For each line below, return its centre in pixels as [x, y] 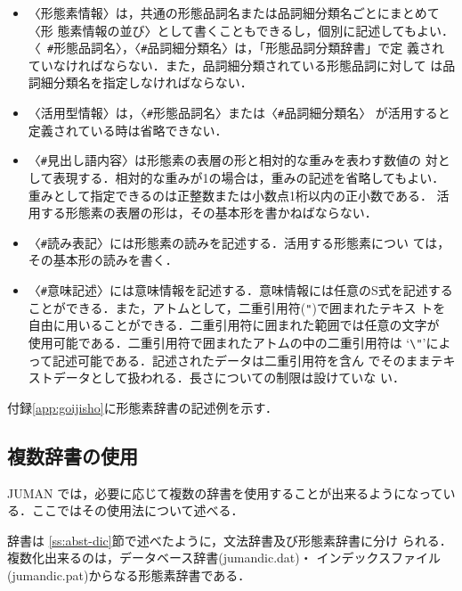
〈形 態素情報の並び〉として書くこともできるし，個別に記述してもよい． [241, 30]
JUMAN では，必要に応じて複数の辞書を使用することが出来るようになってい [231, 493]
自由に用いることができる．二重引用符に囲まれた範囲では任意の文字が [234, 325]
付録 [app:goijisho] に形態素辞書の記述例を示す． [143, 407]
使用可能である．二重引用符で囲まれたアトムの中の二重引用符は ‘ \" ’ [227, 342]
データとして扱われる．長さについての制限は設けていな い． [229, 378]
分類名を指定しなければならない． [153, 82]
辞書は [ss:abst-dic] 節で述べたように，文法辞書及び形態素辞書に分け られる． [230, 540]
